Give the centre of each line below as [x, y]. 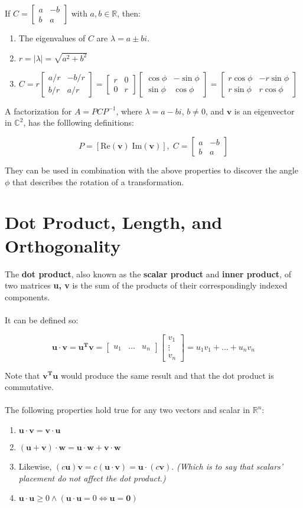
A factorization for [38, 111]
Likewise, [35, 466]
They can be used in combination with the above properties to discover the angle [151, 170]
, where [129, 111]
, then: [129, 13]
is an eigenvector [264, 111]
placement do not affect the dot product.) [92, 478]
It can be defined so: [42, 319]
